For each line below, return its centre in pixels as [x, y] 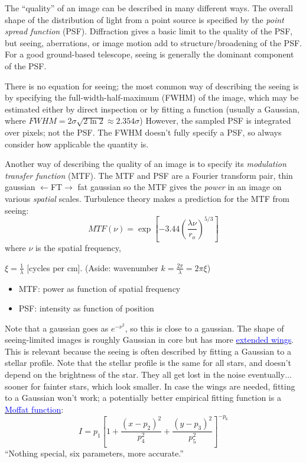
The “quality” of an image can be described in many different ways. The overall [149, 8]
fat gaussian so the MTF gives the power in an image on [180, 187]
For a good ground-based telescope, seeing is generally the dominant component [149, 54]
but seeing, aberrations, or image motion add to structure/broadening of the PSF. [153, 42]
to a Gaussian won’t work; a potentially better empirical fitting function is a [143, 398]
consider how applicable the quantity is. [77, 144]
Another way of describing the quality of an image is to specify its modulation [146, 164]
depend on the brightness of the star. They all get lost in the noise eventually [145, 374]
